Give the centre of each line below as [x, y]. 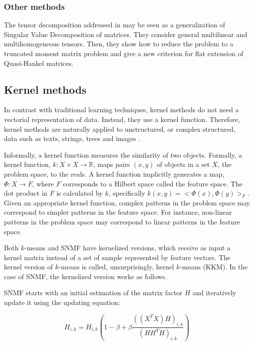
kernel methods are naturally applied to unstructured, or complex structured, [120, 129]
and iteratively [214, 293]
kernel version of [29, 267]
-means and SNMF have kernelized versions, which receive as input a [127, 248]
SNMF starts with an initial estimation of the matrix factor [93, 293]
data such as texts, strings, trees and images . [72, 138]
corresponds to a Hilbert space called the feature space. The [153, 183]
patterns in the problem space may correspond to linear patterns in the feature [122, 221]
